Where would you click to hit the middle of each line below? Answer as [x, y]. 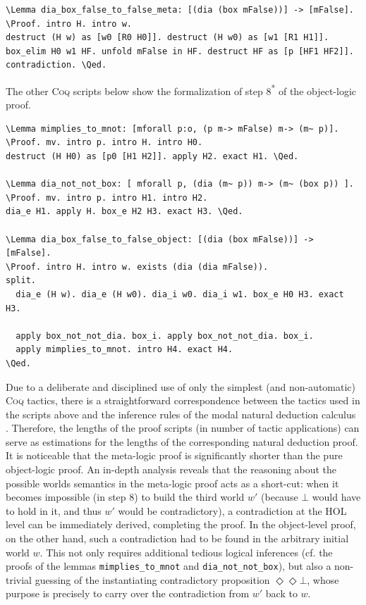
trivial [19, 579]
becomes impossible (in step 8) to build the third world [125, 497]
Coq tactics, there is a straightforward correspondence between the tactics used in [183, 400]
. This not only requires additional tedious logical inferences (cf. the [186, 552]
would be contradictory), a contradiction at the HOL [232, 510]
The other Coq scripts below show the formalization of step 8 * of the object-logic [181, 89]
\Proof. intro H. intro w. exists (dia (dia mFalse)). [137, 267]
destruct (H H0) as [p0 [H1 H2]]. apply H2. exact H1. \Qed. [152, 156]
